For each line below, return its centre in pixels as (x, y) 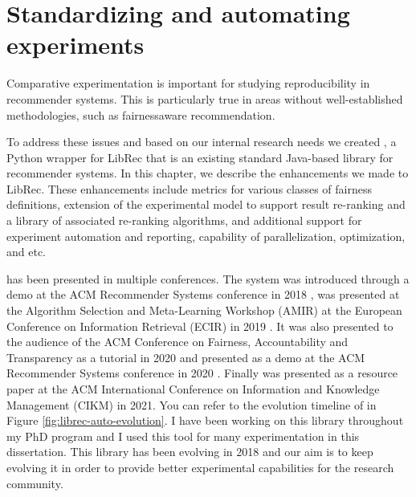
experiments (75, 45)
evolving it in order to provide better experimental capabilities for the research (200, 467)
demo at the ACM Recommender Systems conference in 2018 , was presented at (203, 294)
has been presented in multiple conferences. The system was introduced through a (208, 278)
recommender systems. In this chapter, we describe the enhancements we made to (208, 173)
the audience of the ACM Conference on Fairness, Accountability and (177, 342)
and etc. (26, 252)
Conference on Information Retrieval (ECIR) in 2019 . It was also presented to (200, 326)
